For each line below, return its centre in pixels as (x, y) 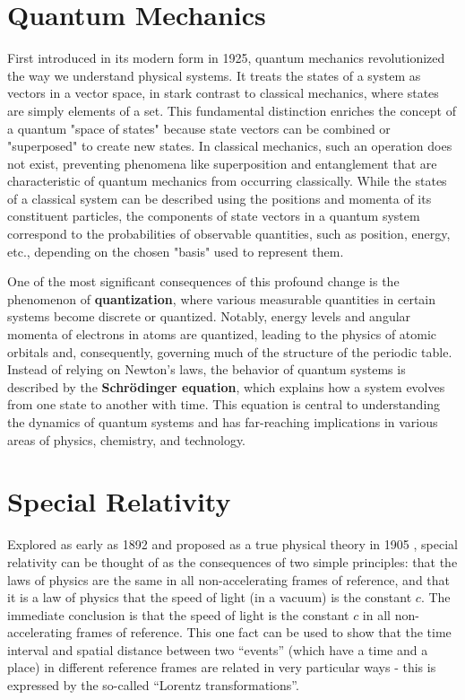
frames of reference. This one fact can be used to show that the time (264, 632)
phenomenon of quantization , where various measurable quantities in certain (222, 298)
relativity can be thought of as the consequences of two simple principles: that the (232, 561)
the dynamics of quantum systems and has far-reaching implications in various (223, 422)
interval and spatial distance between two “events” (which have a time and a (218, 649)
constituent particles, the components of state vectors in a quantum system (214, 216)
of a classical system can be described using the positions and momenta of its (220, 198)
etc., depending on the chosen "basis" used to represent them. (176, 251)
